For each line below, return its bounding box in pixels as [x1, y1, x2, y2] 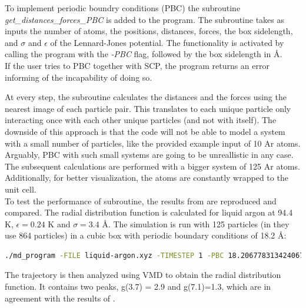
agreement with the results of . [5, 292, 115, 304]
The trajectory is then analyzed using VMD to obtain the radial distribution [5, 269, 281, 281]
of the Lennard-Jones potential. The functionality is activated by [50, 36, 284, 48]
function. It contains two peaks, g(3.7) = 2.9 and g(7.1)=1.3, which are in [5, 280, 271, 293]
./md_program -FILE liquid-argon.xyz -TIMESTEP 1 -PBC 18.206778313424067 [5, 251, 304, 260]
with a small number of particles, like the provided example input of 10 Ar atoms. [5, 137, 301, 149]
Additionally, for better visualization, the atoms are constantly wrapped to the [5, 171, 288, 184]
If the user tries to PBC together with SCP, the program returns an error [5, 59, 270, 71]
